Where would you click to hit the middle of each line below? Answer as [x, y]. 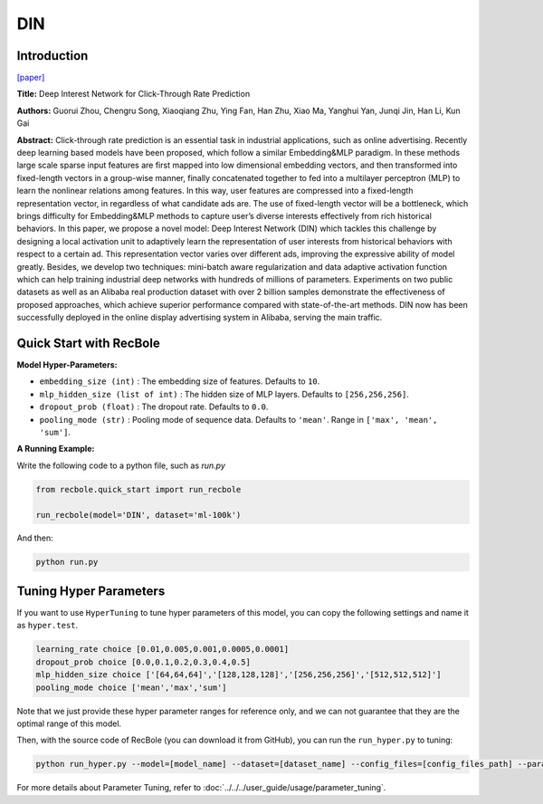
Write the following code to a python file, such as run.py [121, 465]
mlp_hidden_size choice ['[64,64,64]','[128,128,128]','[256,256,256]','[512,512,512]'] [239, 675]
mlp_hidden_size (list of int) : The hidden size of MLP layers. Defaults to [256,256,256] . [224, 394]
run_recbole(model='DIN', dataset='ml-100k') [138, 515]
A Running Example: [56, 449]
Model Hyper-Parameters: [67, 365]
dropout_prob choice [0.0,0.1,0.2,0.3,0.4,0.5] [143, 662]
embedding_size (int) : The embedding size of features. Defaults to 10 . [180, 381]
